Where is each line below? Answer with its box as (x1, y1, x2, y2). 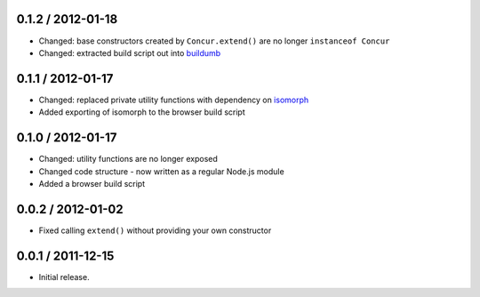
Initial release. (38, 271, 90, 282)
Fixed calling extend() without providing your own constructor (38, 225, 272, 236)
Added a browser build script (38, 178, 146, 189)
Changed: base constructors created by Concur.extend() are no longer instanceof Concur (38, 36, 390, 46)
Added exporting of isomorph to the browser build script (38, 107, 245, 117)
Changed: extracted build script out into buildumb (38, 47, 221, 58)
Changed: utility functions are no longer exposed (38, 154, 218, 165)
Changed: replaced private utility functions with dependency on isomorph (38, 94, 309, 105)
